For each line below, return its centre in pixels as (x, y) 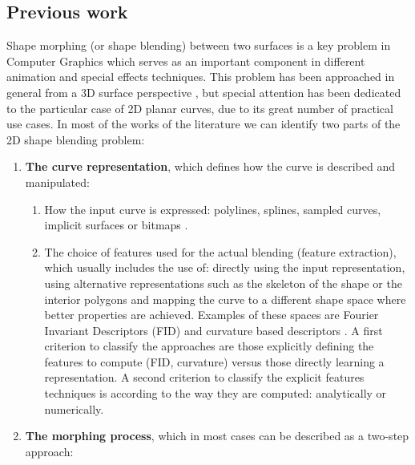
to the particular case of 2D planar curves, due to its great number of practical (200, 108)
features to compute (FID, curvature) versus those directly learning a (214, 361)
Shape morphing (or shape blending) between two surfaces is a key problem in (199, 45)
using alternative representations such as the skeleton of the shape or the (223, 283)
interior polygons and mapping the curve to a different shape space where (225, 299)
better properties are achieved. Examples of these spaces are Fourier (212, 315)
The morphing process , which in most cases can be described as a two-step (217, 436)
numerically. (74, 408)
